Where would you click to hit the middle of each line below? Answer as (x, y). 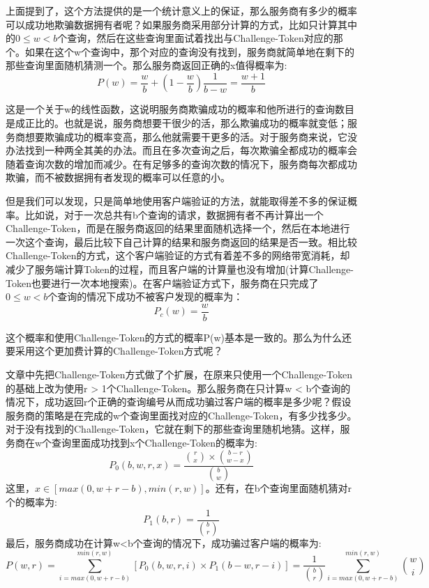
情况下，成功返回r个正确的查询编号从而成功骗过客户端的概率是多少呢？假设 (179, 402)
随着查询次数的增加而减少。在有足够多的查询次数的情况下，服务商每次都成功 (181, 163)
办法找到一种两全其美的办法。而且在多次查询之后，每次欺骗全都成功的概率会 (181, 150)
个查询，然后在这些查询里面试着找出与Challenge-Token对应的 (195, 38)
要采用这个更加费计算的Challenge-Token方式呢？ (114, 351)
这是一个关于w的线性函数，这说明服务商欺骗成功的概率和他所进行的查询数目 (180, 109)
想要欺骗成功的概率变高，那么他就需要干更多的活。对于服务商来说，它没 (191, 136)
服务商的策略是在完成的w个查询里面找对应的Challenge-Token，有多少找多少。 (181, 415)
